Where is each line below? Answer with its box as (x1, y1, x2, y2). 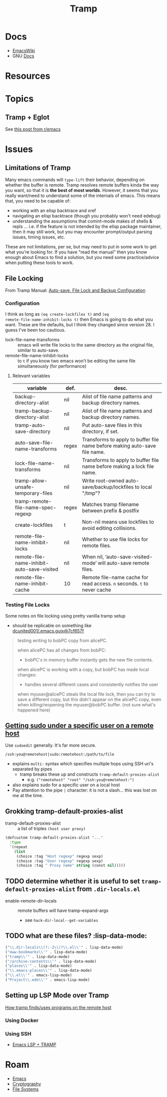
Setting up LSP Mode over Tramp (5, 991, 109, 1000)
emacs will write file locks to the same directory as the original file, (17, 342, 154, 348)
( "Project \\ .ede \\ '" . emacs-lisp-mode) (5, 977, 90, 983)
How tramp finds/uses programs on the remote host (5, 1004, 112, 1010)
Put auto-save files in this (82, 422, 143, 429)
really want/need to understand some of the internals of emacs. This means (5, 193, 161, 199)
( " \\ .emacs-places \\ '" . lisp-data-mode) (5, 968, 92, 973)
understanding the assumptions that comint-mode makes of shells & (12, 218, 153, 224)
